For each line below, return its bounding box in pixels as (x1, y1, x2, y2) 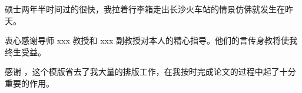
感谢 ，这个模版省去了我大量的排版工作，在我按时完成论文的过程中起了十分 (5, 65, 296, 78)
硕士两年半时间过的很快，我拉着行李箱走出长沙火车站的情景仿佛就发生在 (5, 3, 285, 15)
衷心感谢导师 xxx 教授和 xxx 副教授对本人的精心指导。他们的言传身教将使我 (5, 34, 297, 46)
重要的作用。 (5, 77, 54, 89)
